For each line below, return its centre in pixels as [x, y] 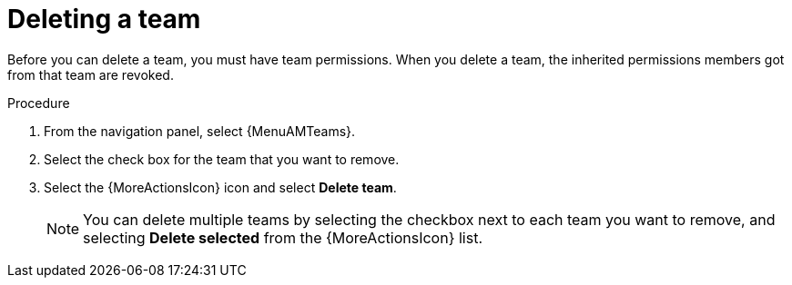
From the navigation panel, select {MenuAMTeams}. [200, 131]
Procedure [39, 103]
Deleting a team [104, 19]
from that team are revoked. [91, 74]
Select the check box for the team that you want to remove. [222, 159]
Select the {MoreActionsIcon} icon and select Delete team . [220, 187]
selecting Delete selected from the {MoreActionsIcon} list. [283, 237]
